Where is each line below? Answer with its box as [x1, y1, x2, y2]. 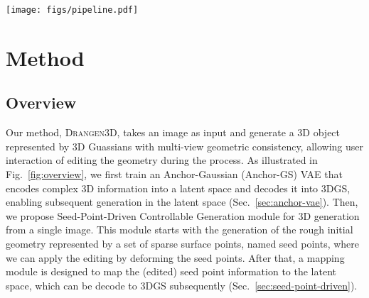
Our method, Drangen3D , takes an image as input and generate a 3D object [6, 125, 341, 140]
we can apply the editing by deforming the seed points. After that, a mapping [6, 250, 345, 265]
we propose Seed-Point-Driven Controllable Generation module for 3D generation [6, 208, 360, 223]
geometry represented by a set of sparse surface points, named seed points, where [6, 236, 360, 250]
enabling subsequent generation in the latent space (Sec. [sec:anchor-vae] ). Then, [6, 194, 358, 209]
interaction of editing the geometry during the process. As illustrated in [6, 153, 318, 167]
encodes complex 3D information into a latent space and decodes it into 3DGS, [6, 180, 351, 195]
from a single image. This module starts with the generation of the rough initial [6, 222, 353, 237]
